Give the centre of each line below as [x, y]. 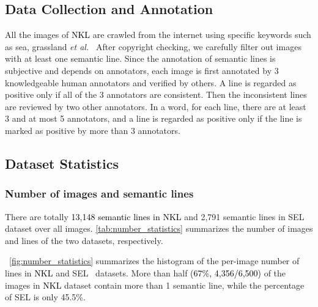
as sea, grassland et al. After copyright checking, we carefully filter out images [153, 46]
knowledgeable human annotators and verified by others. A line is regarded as [151, 82]
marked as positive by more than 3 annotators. [93, 130]
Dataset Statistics [62, 163]
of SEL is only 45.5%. [45, 297]
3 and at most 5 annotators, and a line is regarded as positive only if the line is [153, 118]
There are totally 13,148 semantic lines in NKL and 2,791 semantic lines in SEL [155, 216]
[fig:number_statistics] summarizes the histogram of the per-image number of [154, 261]
